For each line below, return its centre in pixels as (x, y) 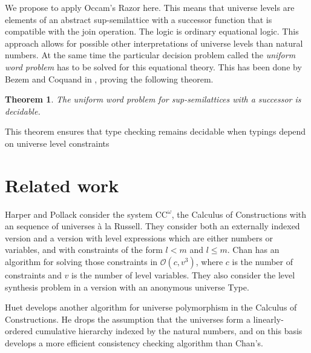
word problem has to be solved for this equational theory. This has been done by (153, 66)
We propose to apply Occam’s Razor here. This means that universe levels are (150, 7)
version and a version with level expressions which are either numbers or (139, 237)
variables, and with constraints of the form (84, 250)
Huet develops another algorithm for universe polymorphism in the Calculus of (151, 307)
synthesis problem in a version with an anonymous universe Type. (127, 287)
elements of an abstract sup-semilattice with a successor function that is (139, 19)
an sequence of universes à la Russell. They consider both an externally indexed (152, 226)
